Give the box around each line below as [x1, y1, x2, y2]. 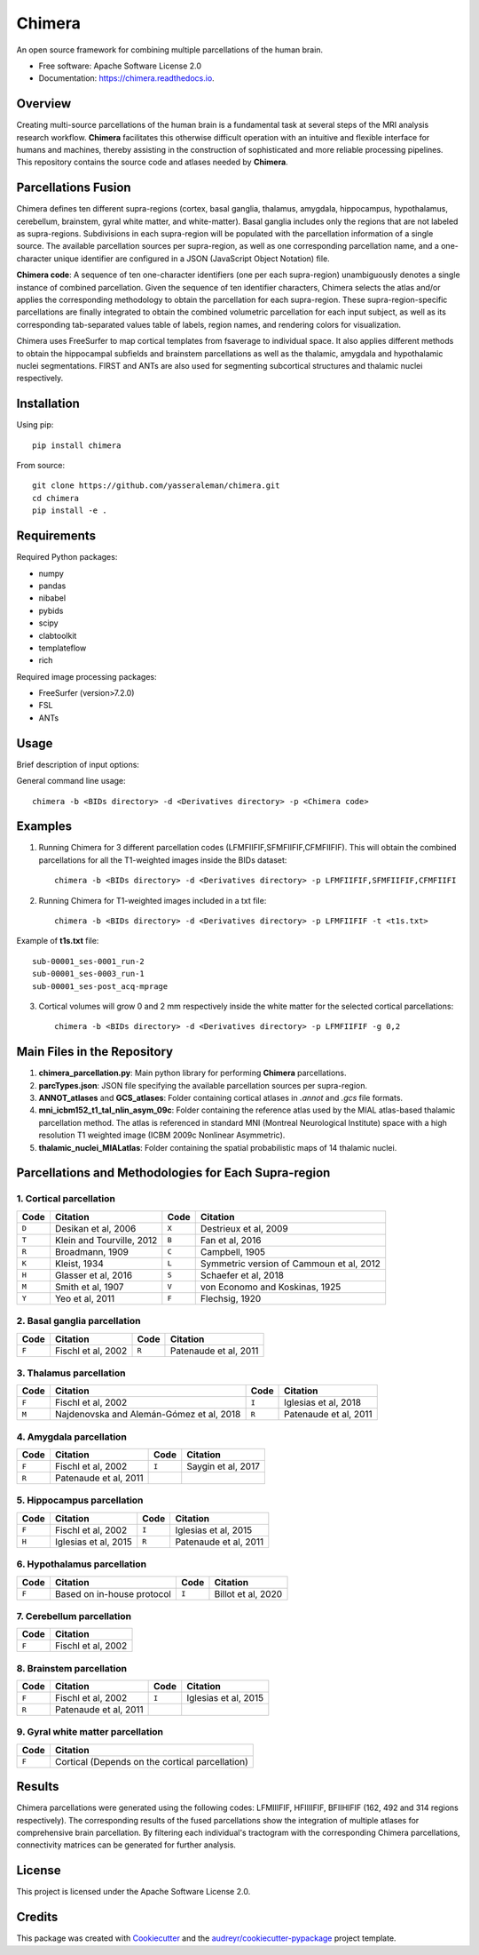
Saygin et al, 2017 [186, 1460, 261, 1472]
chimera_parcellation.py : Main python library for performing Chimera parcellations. [38, 1067, 347, 1079]
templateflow [38, 642, 87, 653]
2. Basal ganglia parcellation [16, 1315, 141, 1328]
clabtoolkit [38, 630, 77, 641]
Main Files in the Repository [16, 1044, 173, 1059]
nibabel [38, 593, 67, 603]
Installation [16, 396, 80, 411]
